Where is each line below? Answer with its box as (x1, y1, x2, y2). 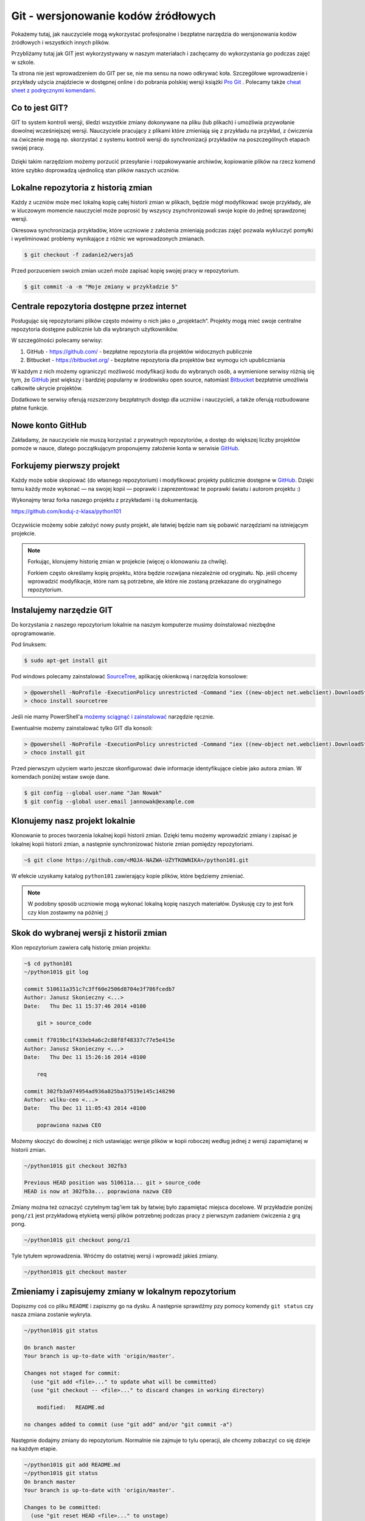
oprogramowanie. (11, 630, 56, 637)
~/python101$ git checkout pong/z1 (24, 1237, 130, 1244)
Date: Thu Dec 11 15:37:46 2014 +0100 (24, 1003, 146, 1009)
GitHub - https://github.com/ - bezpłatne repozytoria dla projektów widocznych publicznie (26, 347, 252, 355)
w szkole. (11, 58, 35, 66)
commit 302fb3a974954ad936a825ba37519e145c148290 (24, 1088, 175, 1095)
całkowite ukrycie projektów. (11, 385, 83, 392)
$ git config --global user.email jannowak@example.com (24, 798, 195, 805)
